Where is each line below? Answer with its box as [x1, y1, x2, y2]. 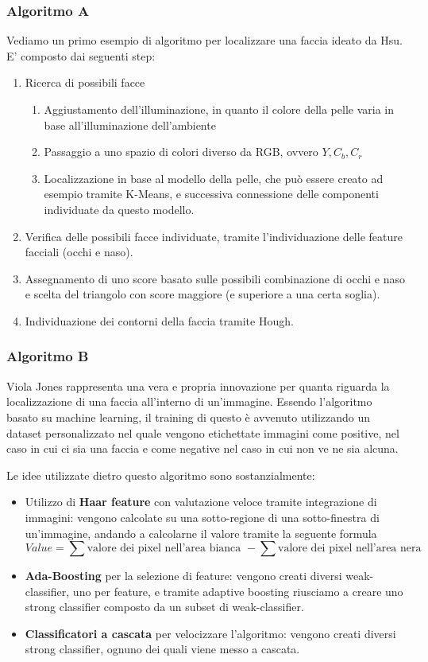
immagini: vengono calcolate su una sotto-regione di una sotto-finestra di [25, 508, 380, 525]
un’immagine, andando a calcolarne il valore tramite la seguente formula [25, 524, 377, 541]
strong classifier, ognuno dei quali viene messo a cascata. [25, 641, 300, 657]
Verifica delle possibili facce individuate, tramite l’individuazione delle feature [25, 228, 403, 244]
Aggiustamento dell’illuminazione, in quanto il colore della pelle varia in [44, 101, 395, 117]
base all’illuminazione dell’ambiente [44, 116, 216, 133]
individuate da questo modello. [44, 201, 195, 217]
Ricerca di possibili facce [25, 74, 145, 91]
